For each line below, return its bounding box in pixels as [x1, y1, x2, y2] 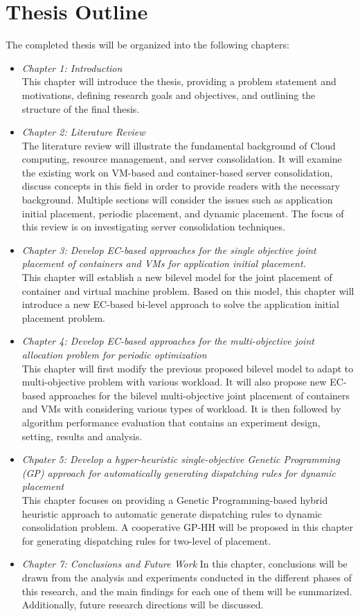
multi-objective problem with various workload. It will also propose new [21, 374, 327, 389]
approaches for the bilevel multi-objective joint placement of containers [48, 388, 350, 402]
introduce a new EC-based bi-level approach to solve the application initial [21, 297, 339, 311]
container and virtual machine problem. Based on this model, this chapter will [21, 283, 354, 298]
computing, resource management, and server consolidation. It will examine [21, 152, 342, 166]
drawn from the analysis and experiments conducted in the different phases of [21, 570, 352, 584]
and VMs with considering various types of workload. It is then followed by [21, 401, 341, 416]
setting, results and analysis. [21, 428, 143, 443]
